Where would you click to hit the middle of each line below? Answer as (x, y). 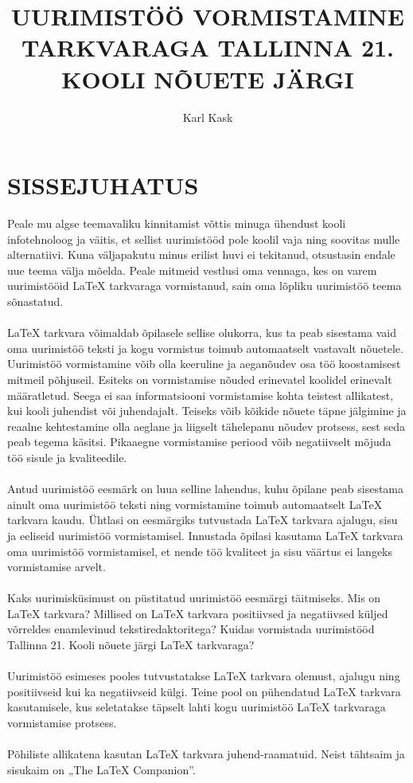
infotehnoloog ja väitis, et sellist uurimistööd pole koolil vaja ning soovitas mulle (204, 239)
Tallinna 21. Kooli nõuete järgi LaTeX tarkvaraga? (131, 645)
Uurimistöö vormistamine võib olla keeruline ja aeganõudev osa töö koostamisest (204, 364)
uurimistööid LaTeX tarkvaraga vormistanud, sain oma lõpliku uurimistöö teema (205, 286)
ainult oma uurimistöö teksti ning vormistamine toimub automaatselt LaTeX (195, 504)
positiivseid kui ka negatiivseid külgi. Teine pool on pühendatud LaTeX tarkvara (204, 691)
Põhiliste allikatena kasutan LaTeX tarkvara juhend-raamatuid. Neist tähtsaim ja (206, 754)
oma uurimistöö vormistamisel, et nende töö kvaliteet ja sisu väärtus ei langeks (200, 551)
